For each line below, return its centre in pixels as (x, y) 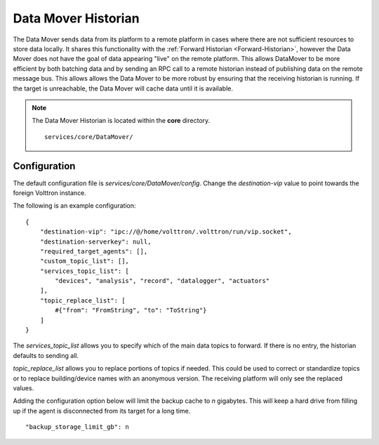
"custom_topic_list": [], (85, 261)
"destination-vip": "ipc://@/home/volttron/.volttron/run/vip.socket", (166, 232)
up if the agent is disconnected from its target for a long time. (102, 411)
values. (24, 388)
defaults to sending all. (46, 355)
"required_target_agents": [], (94, 251)
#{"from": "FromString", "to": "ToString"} (131, 310)
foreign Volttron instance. (50, 192)
